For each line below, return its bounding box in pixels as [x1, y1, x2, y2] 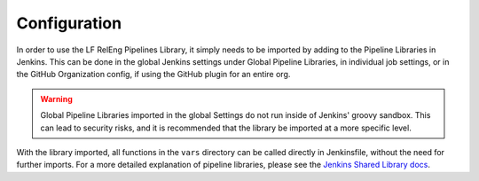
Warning [40, 93, 73, 104]
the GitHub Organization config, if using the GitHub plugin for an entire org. [16, 69, 291, 80]
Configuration [16, 13, 122, 33]
